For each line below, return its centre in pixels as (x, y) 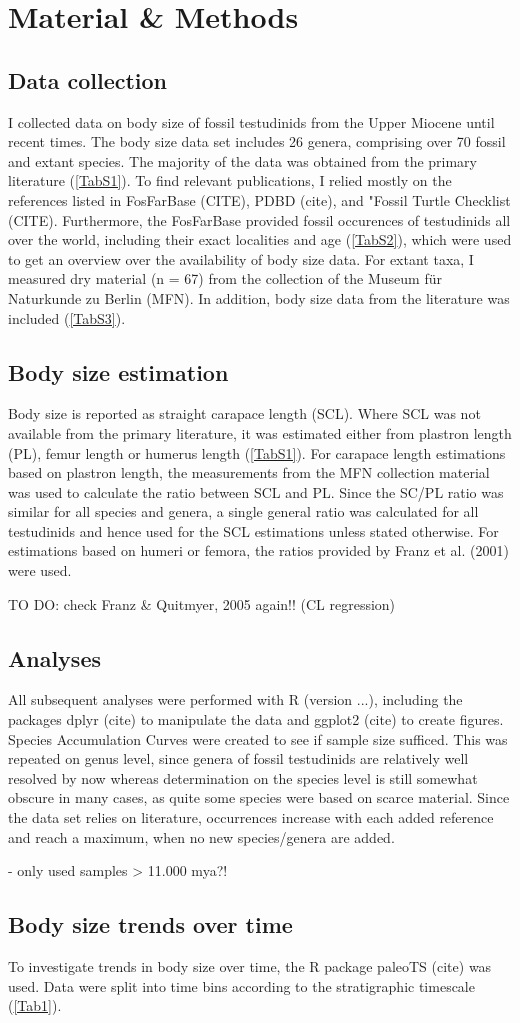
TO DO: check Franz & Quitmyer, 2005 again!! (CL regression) (202, 603)
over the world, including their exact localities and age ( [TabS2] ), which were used (260, 239)
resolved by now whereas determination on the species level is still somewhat (243, 777)
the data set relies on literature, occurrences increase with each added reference (251, 817)
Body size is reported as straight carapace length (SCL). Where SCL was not (244, 413)
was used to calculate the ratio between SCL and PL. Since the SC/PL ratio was (256, 491)
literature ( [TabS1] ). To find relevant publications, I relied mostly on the (230, 180)
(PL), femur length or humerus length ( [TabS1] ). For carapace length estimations (257, 452)
